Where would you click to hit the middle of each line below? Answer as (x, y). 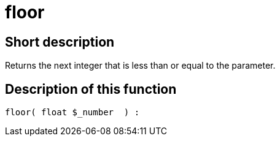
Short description (60, 42)
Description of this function (91, 89)
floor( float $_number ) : (72, 112)
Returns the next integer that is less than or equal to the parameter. (140, 66)
